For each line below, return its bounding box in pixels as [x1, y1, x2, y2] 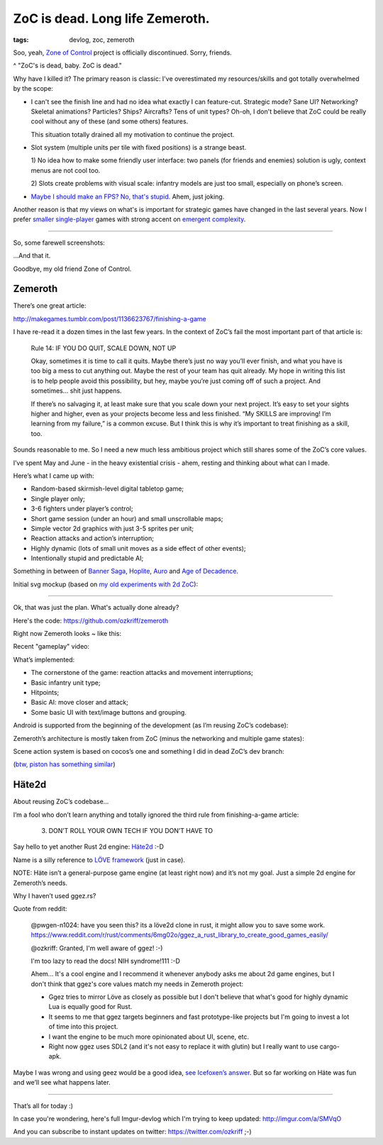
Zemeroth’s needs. [13, 878, 67, 887]
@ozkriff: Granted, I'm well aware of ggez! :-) [30, 944, 163, 952]
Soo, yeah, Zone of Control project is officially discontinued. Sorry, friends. [13, 48, 232, 57]
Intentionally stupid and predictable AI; [30, 554, 144, 563]
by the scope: [13, 84, 53, 93]
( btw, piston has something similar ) [13, 760, 116, 769]
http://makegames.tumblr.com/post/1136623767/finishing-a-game [13, 314, 206, 323]
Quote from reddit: [13, 905, 67, 913]
